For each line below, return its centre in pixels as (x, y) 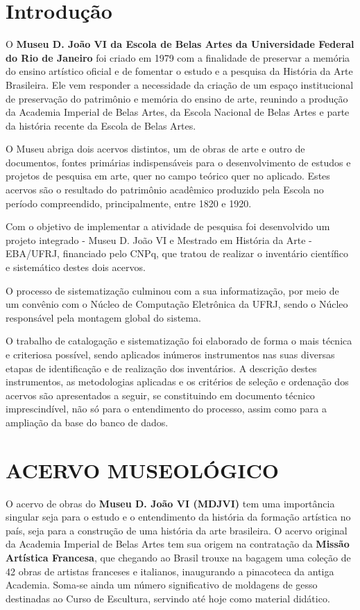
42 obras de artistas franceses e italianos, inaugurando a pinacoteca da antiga (170, 571)
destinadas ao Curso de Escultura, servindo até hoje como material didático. (168, 598)
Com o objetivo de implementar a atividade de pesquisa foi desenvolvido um (168, 226)
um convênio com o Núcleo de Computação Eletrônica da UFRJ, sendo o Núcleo (177, 304)
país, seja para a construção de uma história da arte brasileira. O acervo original (177, 530)
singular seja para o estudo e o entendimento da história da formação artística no (178, 517)
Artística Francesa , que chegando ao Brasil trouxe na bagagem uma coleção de (178, 558)
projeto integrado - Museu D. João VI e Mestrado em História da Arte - (159, 239)
